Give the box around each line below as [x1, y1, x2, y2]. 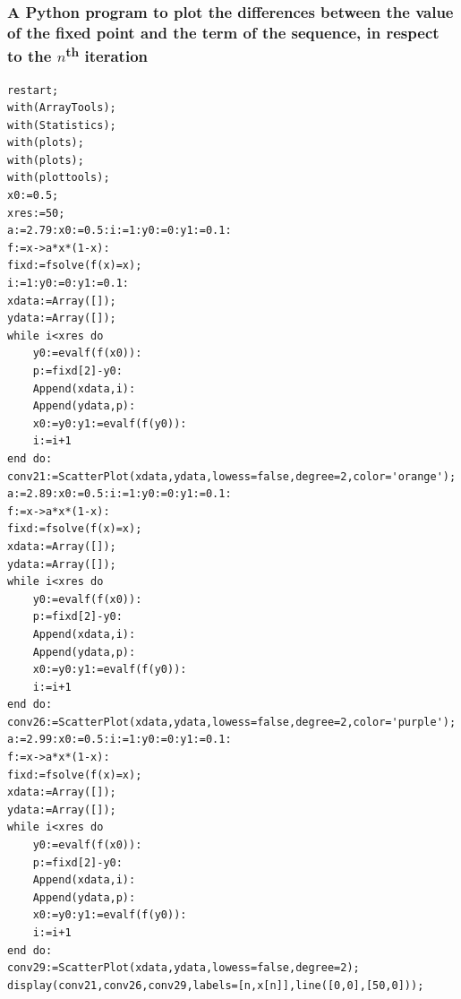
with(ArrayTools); [7, 101, 116, 115]
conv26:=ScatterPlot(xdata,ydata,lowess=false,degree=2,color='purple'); [7, 715, 457, 728]
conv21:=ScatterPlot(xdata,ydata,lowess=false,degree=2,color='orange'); [7, 469, 457, 483]
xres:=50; [7, 206, 65, 220]
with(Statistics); [7, 118, 116, 132]
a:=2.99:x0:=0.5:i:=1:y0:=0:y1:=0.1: [7, 733, 232, 746]
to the [7, 45, 52, 67]
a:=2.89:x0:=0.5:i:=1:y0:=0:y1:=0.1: [7, 487, 232, 501]
